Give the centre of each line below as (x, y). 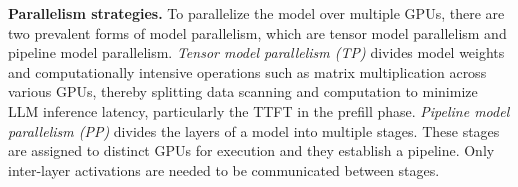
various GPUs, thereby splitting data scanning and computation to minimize (243, 91)
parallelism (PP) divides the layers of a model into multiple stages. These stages (254, 130)
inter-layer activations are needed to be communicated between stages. (224, 169)
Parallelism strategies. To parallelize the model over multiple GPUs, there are (256, 13)
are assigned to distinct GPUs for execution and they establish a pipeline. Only (251, 150)
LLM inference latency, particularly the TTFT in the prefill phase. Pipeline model (259, 110)
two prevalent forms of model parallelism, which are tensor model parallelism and (257, 32)
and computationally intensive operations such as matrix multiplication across (247, 71)
